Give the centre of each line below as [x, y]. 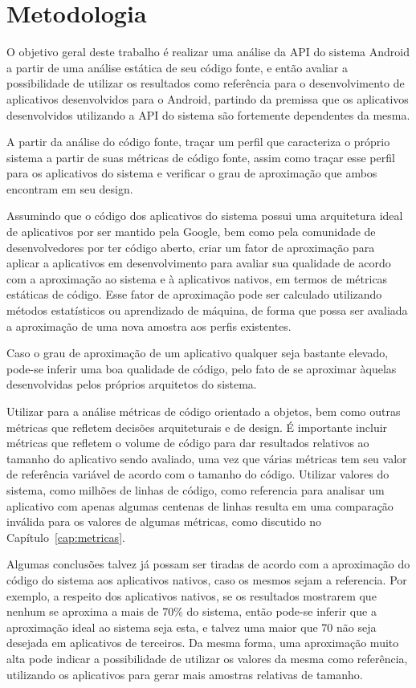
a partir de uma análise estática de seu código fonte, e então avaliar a [177, 67]
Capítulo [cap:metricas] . [66, 537]
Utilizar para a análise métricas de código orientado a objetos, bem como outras [204, 411]
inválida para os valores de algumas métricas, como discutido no [164, 521]
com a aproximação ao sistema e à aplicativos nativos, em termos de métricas [197, 278]
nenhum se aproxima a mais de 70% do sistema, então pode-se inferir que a [192, 611]
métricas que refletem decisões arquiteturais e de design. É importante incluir [197, 427]
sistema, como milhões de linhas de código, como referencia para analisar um [196, 489]
